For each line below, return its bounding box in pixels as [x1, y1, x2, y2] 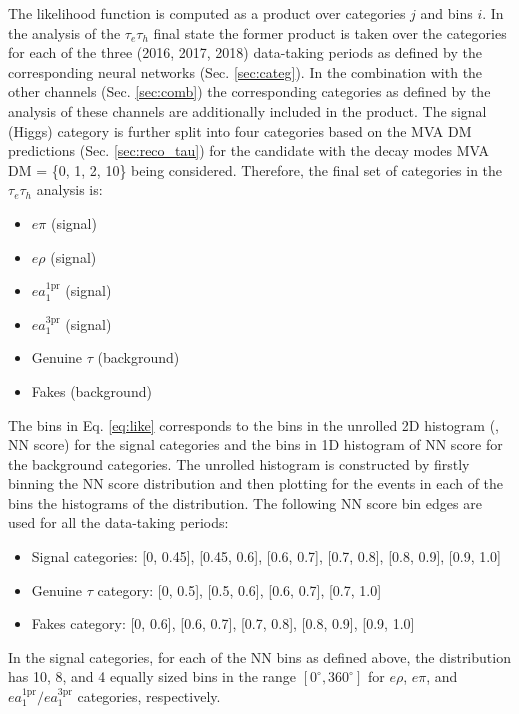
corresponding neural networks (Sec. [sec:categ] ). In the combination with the [8, 61, 483, 82]
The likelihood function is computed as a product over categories [8, 3, 406, 23]
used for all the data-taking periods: [8, 512, 229, 533]
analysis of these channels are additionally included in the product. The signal [8, 100, 487, 121]
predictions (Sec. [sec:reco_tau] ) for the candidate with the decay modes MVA [8, 140, 490, 161]
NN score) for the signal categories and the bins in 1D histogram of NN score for [8, 434, 503, 455]
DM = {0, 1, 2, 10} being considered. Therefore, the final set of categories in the [8, 159, 503, 180]
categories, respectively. [77, 686, 221, 707]
